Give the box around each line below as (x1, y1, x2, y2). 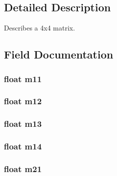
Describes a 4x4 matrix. (4, 23, 75, 33)
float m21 (4, 162, 42, 175)
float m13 (4, 117, 42, 130)
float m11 (4, 72, 42, 85)
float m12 (4, 95, 42, 107)
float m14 (4, 140, 42, 152)
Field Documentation (4, 47, 114, 62)
